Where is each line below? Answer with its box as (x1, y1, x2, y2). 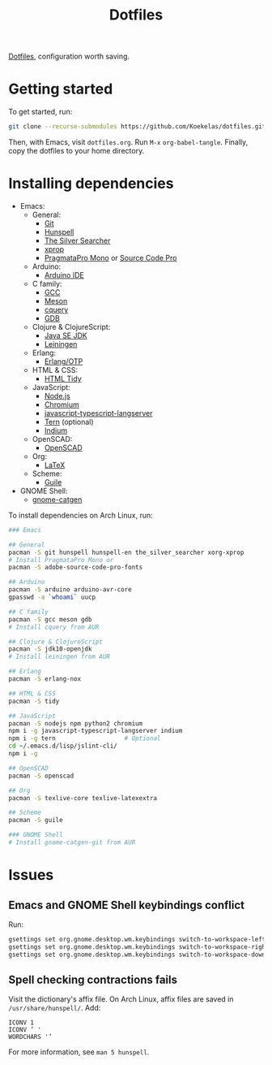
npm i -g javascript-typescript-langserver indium (8, 727, 183, 735)
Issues (8, 866, 54, 885)
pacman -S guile (8, 816, 63, 825)
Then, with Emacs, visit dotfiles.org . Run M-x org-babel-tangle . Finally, (8, 137, 249, 147)
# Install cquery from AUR (8, 623, 100, 631)
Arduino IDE (44, 270, 85, 279)
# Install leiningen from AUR (8, 652, 111, 661)
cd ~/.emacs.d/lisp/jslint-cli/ (8, 742, 117, 751)
